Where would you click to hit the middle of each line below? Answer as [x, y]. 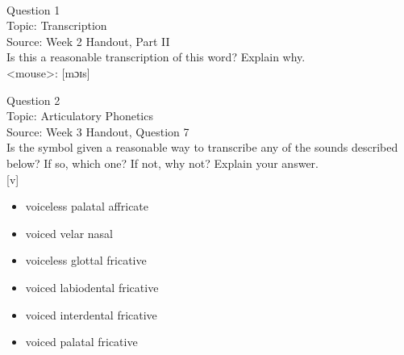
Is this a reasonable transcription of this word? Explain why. [156, 57]
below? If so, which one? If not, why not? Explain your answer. [162, 163]
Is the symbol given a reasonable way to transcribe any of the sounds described [202, 147]
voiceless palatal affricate [87, 206]
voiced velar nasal [69, 233]
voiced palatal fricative [81, 342]
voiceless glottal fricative [86, 260]
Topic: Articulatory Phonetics [80, 116]
